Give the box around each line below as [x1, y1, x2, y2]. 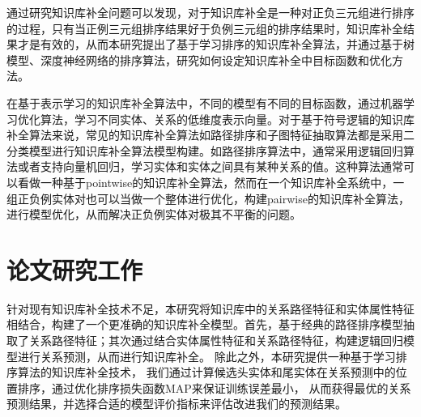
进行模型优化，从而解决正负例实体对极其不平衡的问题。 [6, 206, 301, 223]
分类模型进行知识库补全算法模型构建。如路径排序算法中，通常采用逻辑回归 [6, 142, 403, 159]
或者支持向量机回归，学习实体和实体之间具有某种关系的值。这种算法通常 [17, 158, 403, 175]
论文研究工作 [6, 253, 143, 286]
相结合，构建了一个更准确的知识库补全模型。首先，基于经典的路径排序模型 [6, 316, 403, 333]
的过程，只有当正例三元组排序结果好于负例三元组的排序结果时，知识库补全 [6, 19, 403, 36]
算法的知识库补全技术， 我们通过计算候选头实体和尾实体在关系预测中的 [17, 364, 396, 381]
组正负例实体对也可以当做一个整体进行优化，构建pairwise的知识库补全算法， [6, 189, 410, 206]
